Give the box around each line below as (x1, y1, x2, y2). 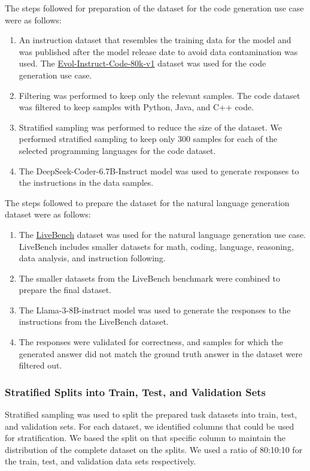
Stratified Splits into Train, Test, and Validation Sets (5, 384, 266, 399)
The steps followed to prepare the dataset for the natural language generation (5, 196, 290, 209)
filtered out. (19, 359, 62, 372)
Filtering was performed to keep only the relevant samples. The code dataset (19, 89, 300, 101)
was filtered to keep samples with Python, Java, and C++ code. (19, 101, 254, 113)
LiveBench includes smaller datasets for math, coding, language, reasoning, (19, 240, 294, 252)
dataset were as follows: (5, 208, 91, 221)
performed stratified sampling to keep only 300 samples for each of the (19, 132, 278, 145)
